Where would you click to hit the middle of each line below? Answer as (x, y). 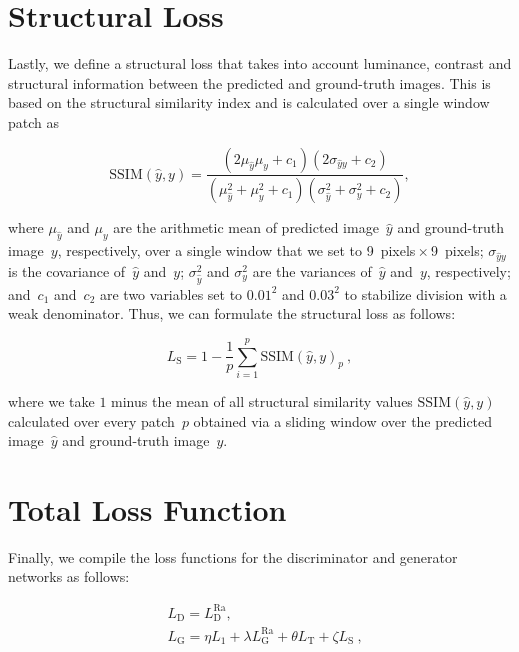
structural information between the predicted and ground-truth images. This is (249, 82)
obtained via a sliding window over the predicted (343, 420)
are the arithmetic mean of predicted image (246, 227)
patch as (34, 121)
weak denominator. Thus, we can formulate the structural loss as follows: (232, 313)
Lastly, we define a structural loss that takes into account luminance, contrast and (260, 63)
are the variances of (312, 270)
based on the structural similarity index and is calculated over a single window (249, 102)
